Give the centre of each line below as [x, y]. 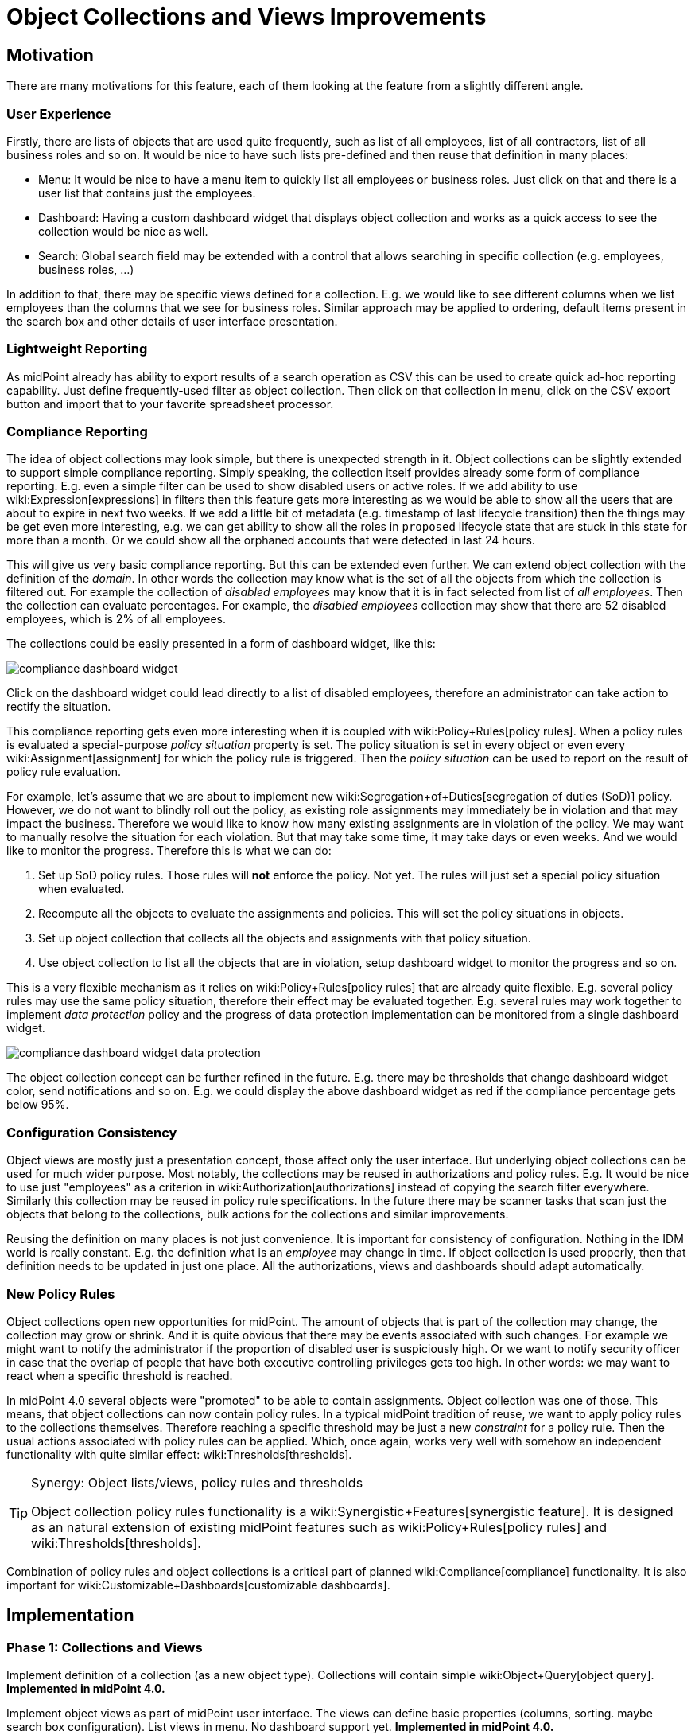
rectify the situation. [59, 707]
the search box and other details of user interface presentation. [172, 321]
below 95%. [38, 1105]
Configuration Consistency [92, 1132]
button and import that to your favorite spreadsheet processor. [170, 404]
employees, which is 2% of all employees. [116, 619]
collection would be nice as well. [123, 231]
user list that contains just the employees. [147, 193]
